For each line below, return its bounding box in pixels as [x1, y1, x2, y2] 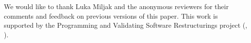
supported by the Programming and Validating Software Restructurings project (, [4, 20, 248, 30]
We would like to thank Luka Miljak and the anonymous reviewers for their [4, 1, 229, 11]
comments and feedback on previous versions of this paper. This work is [4, 11, 218, 21]
